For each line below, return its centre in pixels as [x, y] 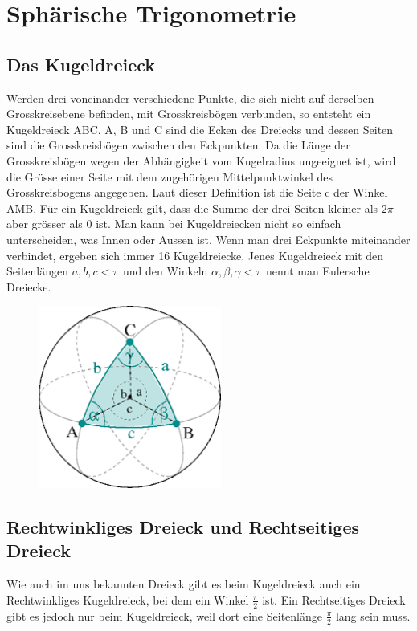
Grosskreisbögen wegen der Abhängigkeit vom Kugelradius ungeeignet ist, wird [201, 160]
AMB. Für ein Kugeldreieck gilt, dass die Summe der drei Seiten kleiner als [192, 208]
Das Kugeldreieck [81, 64]
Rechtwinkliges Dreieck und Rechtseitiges [183, 527]
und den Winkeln [165, 271]
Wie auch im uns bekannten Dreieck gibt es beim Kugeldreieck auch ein [184, 584]
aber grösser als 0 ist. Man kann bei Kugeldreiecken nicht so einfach [174, 224]
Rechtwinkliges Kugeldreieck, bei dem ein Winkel [128, 599]
